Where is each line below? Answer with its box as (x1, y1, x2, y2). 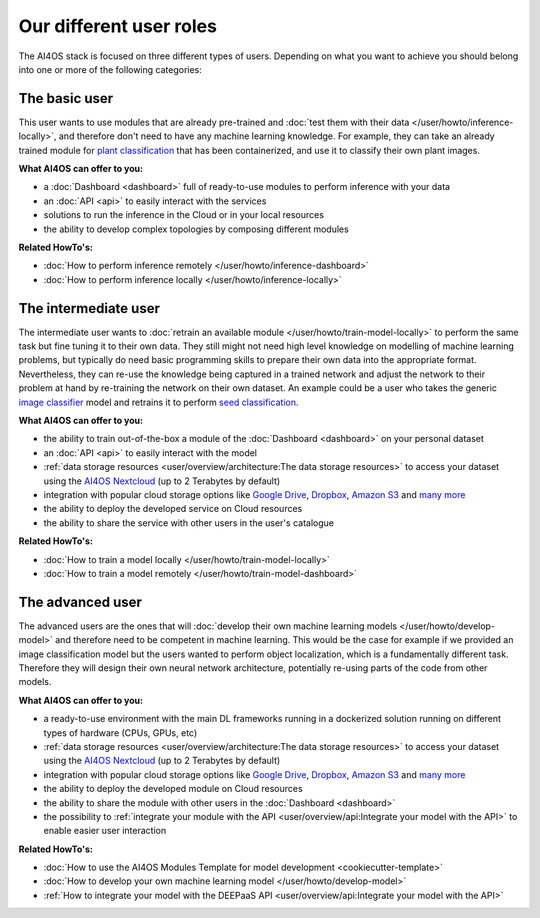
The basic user (18, 90, 114, 107)
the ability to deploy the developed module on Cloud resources (43, 783, 304, 795)
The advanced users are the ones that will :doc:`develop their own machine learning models (18, 620, 398, 632)
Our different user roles (18, 15, 217, 37)
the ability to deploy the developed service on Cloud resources (43, 503, 303, 515)
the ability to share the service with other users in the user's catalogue (43, 516, 335, 529)
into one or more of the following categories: (18, 63, 202, 75)
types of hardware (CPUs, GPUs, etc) (43, 726, 198, 739)
